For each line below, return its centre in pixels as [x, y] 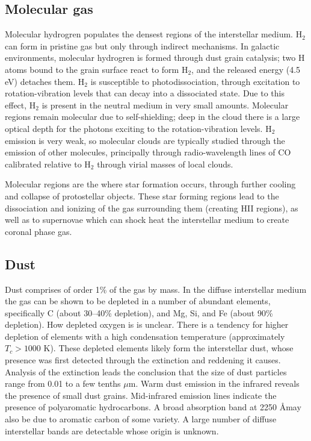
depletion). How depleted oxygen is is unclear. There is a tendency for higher [147, 324]
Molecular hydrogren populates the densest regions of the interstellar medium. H [154, 34]
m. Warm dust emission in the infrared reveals [214, 383]
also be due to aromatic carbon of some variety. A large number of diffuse [141, 419]
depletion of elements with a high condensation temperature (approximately [145, 336]
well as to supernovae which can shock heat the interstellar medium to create [147, 220]
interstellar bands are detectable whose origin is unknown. [112, 430]
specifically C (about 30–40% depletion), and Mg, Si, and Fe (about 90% [139, 312]
